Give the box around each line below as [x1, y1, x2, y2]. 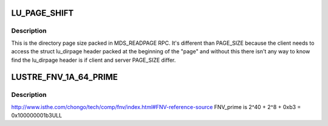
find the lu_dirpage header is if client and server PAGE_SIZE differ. [11, 56, 176, 64]
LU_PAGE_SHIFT [11, 8, 74, 18]
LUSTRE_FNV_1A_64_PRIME [11, 72, 118, 82]
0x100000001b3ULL [11, 112, 63, 119]
